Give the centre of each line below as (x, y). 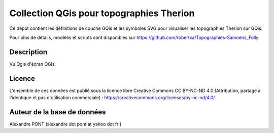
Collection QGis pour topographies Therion (102, 13)
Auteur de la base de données (58, 112)
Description (28, 52)
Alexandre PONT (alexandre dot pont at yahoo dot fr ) (65, 124)
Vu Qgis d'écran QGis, (32, 64)
